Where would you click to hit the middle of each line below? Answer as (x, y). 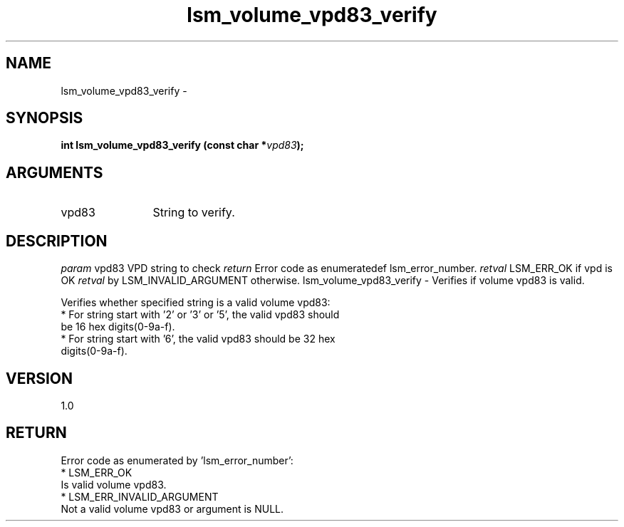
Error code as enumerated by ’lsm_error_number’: (177, 460)
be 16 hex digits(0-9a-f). (118, 327)
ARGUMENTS (54, 172)
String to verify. (194, 213)
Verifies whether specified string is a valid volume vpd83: (196, 303)
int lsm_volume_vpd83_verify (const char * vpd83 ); (182, 145)
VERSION (40, 378)
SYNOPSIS (45, 118)
